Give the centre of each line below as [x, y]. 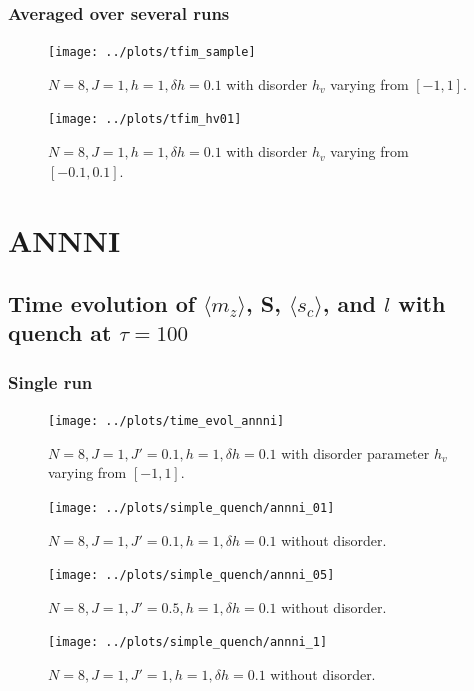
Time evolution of [102, 303]
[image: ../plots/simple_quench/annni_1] [188, 642]
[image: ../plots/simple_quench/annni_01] [191, 507]
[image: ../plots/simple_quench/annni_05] [191, 575]
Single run [50, 381]
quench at [60, 332]
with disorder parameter [355, 452]
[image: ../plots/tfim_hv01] [145, 119]
